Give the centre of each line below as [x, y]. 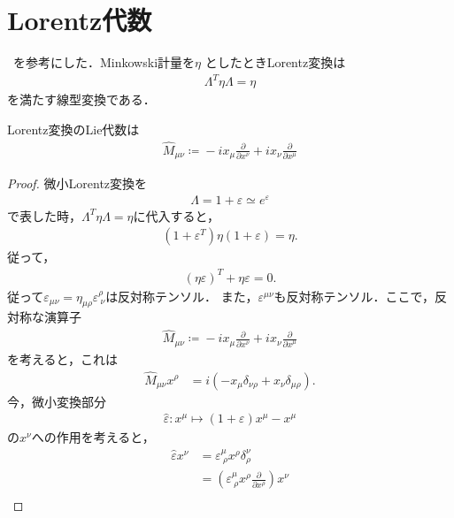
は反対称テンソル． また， [182, 296]
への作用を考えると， [93, 437]
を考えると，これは [63, 358]
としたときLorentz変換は [275, 62]
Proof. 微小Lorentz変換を [77, 183]
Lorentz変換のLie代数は [73, 129]
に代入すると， [176, 215]
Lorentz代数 [80, 20]
